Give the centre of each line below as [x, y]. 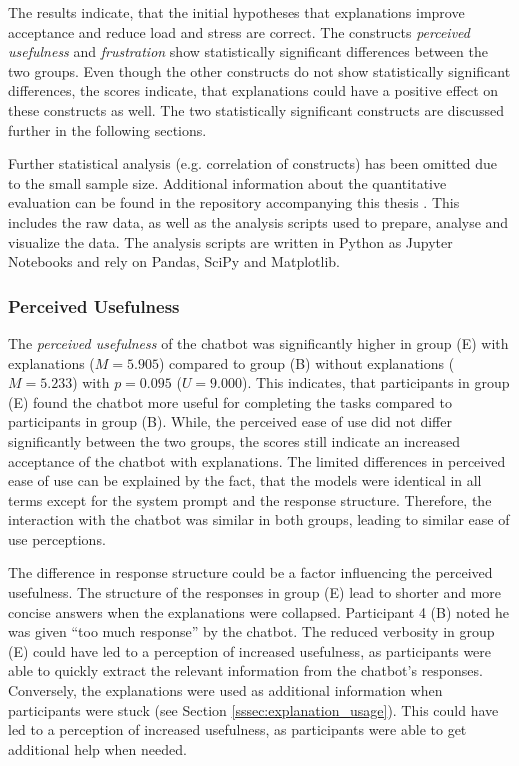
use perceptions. [57, 538]
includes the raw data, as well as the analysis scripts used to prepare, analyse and [258, 221]
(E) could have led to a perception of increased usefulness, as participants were [250, 650]
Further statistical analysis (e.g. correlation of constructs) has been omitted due [252, 163]
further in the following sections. [107, 129]
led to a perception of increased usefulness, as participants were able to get [237, 729]
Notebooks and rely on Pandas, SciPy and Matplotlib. [174, 261]
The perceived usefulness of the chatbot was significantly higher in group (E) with [258, 342]
